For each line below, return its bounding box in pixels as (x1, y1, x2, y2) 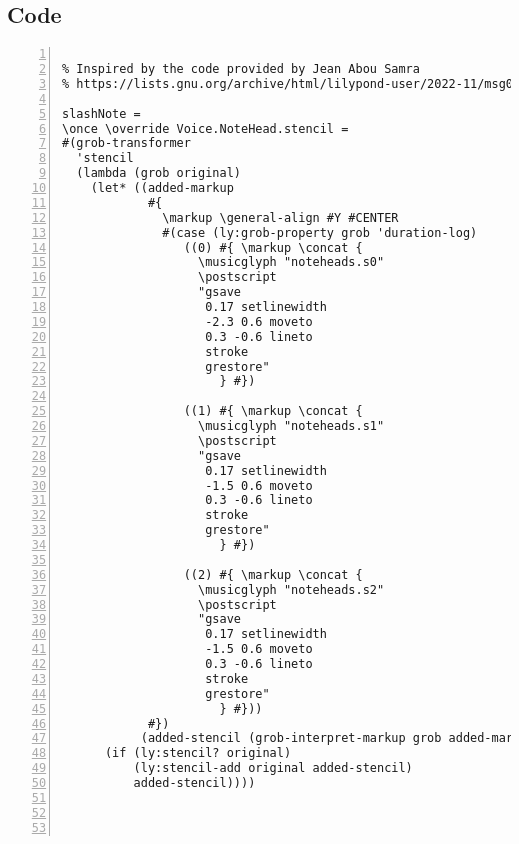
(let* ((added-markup (90, 181, 234, 196)
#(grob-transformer (62, 136, 191, 151)
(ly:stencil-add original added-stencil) (133, 761, 413, 776)
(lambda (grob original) (76, 166, 241, 181)
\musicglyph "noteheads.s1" (198, 419, 385, 434)
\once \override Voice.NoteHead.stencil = (62, 121, 349, 136)
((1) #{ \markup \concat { (183, 404, 363, 419)
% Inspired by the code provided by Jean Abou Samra (62, 62, 420, 77)
